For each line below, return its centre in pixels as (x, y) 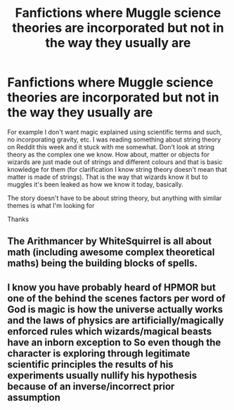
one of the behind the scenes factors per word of (117, 298)
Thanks (18, 219)
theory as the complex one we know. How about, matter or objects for (108, 154)
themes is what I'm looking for (51, 205)
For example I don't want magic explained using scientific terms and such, (115, 132)
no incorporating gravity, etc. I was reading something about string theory (114, 139)
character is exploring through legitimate (99, 353)
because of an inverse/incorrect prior (91, 386)
